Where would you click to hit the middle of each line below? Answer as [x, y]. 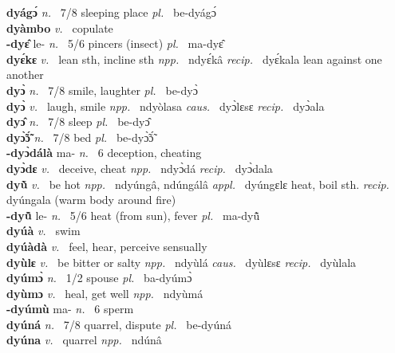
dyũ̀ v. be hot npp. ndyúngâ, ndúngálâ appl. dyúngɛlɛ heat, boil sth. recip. [198, 184]
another [25, 75]
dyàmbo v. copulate [60, 27]
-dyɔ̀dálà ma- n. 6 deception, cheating [104, 153]
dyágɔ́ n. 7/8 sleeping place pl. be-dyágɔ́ [112, 12]
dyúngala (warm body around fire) [91, 200]
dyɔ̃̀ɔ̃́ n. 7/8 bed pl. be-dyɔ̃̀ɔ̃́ [80, 137]
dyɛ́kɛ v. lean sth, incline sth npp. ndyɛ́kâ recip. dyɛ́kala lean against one [194, 59]
